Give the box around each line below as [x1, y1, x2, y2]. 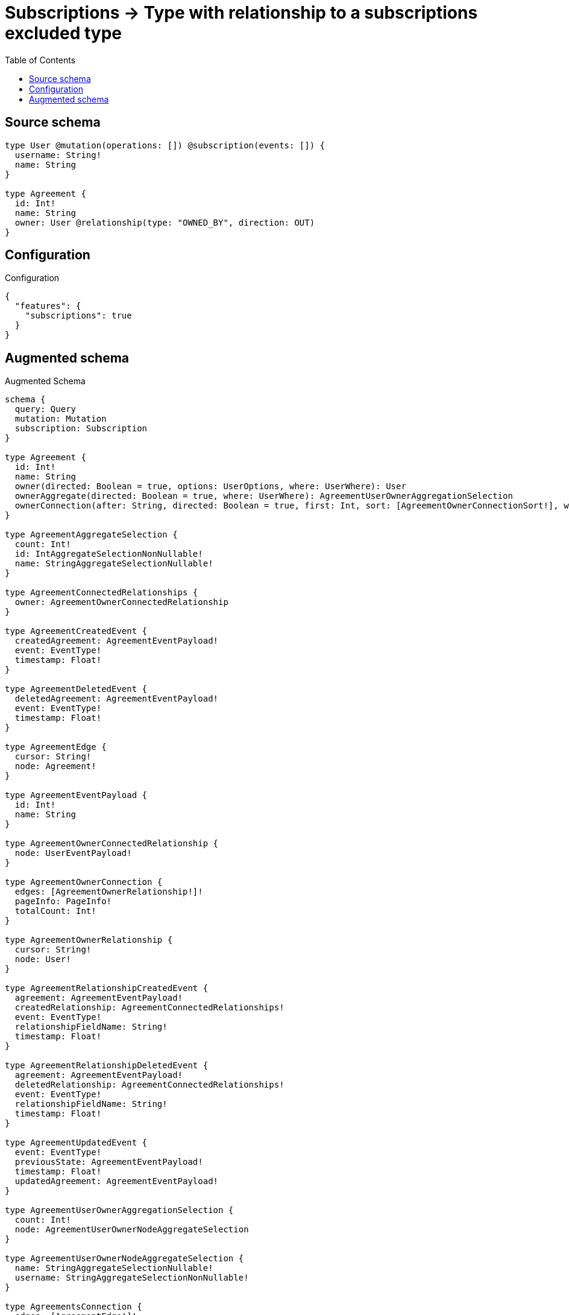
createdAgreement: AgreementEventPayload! [14, 636, 219, 646]
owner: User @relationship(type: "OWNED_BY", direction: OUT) [14, 217, 315, 227]
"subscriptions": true [25, 311, 132, 321]
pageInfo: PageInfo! [14, 896, 112, 907]
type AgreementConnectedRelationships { [5, 588, 198, 598]
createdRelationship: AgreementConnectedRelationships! [14, 1003, 284, 1013]
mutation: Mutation [14, 414, 107, 424]
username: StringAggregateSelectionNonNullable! [14, 1273, 249, 1283]
